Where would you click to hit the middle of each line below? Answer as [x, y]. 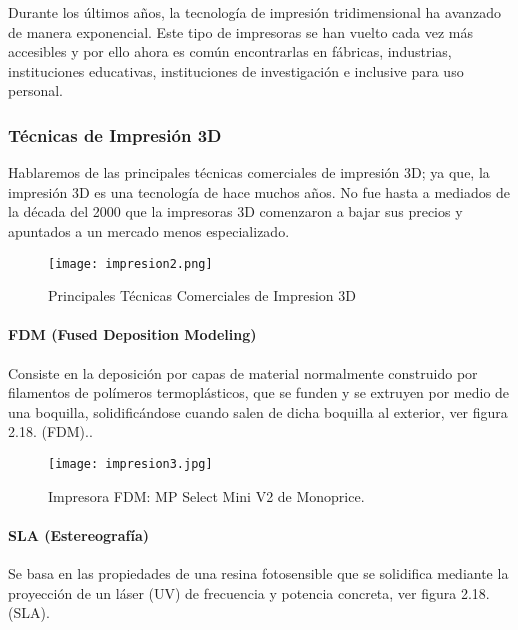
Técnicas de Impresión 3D [115, 134]
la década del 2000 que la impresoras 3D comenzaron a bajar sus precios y [235, 211]
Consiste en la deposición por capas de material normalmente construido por [243, 372]
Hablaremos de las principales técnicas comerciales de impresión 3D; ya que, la [249, 172]
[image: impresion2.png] [130, 263]
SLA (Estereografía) [79, 534]
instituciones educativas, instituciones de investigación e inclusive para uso [236, 70]
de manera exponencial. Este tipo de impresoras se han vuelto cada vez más [240, 31]
